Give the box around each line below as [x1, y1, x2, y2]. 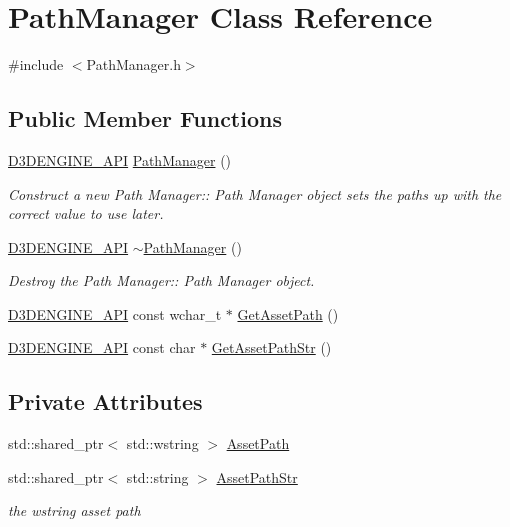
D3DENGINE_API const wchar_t [8, 303, 222, 324]
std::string [126, 466, 189, 487]
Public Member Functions [8, 103, 282, 134]
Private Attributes [8, 386, 203, 417]
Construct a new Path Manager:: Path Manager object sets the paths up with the [8, 183, 502, 204]
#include [8, 54, 64, 75]
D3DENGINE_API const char [8, 337, 196, 358]
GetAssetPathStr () [211, 337, 332, 358]
